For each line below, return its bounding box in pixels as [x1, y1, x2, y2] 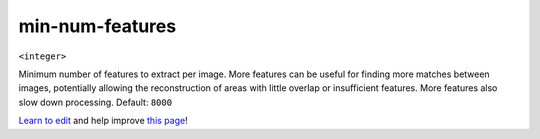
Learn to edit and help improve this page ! [18, 115, 189, 127]
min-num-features [18, 15, 177, 37]
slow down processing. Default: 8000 [18, 96, 173, 108]
